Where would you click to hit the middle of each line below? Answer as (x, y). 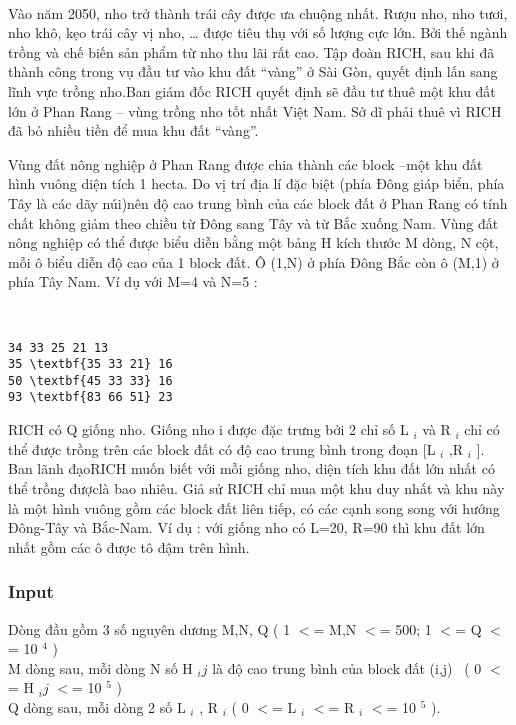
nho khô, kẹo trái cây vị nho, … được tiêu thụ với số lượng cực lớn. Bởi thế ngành (258, 32)
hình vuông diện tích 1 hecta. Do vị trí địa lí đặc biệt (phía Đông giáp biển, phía (256, 183)
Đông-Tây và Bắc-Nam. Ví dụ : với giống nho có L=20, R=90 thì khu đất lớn (246, 527)
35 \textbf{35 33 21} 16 (90, 364)
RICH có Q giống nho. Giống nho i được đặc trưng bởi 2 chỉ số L (208, 429)
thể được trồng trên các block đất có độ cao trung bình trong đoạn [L (222, 448)
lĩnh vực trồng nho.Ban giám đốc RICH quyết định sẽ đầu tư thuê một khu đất (252, 90)
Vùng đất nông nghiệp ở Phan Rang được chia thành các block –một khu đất (245, 163)
